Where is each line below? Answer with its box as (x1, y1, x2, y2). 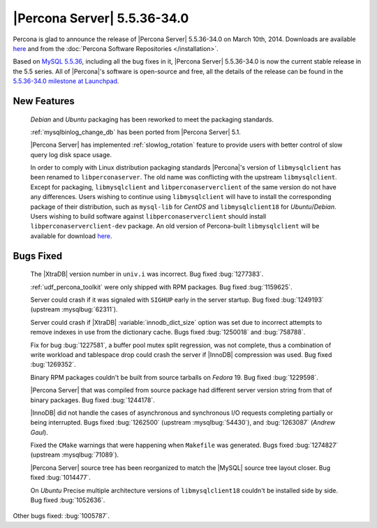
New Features (13, 95, 75, 107)
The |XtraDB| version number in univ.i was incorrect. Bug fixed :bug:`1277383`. (30, 270, 264, 279)
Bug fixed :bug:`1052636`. (30, 496, 105, 504)
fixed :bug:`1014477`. (30, 474, 91, 482)
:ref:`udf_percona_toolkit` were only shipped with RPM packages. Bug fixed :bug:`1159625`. (30, 283, 293, 291)
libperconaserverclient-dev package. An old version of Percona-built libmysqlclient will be (30, 222, 320, 230)
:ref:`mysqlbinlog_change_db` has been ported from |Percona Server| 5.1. (30, 128, 241, 136)
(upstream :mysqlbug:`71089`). (30, 450, 119, 459)
